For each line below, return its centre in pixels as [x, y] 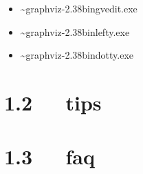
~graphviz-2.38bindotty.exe [77, 55]
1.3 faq [49, 156]
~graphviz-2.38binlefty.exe [75, 31]
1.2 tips [53, 102]
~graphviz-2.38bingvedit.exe [79, 8]
